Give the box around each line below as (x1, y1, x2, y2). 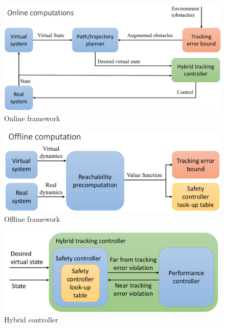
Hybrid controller (4, 314, 58, 325)
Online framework (4, 113, 60, 124)
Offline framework (4, 214, 60, 224)
